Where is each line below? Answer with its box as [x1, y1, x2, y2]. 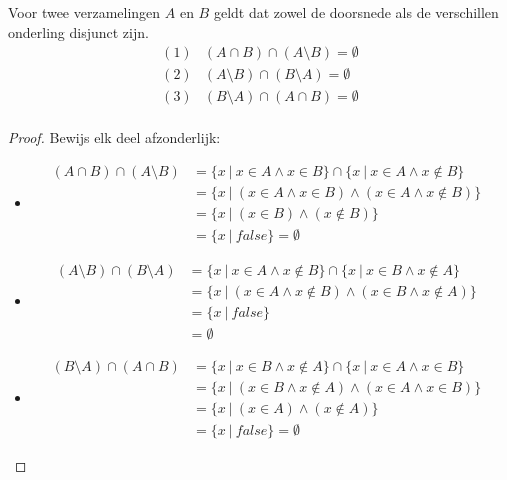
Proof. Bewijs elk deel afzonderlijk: [8, 127, 221, 148]
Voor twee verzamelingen [8, 2, 161, 22]
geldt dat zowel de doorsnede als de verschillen [213, 2, 499, 22]
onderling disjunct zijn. [8, 21, 149, 42]
